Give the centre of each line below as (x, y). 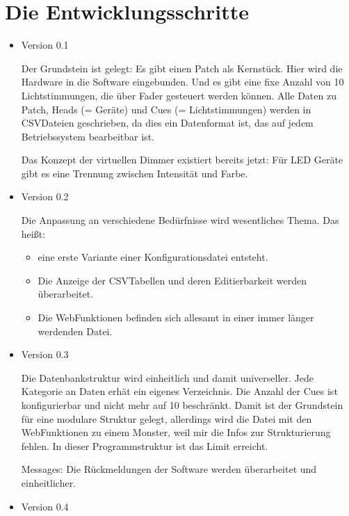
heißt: (33, 233)
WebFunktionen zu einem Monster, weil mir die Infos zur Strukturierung (176, 432)
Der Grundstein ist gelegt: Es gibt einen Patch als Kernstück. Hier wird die (182, 68)
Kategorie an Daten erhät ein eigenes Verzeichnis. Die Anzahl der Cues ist (179, 391)
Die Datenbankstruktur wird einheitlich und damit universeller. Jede (168, 377)
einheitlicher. (49, 482)
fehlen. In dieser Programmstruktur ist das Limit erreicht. (145, 445)
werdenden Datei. (75, 331)
